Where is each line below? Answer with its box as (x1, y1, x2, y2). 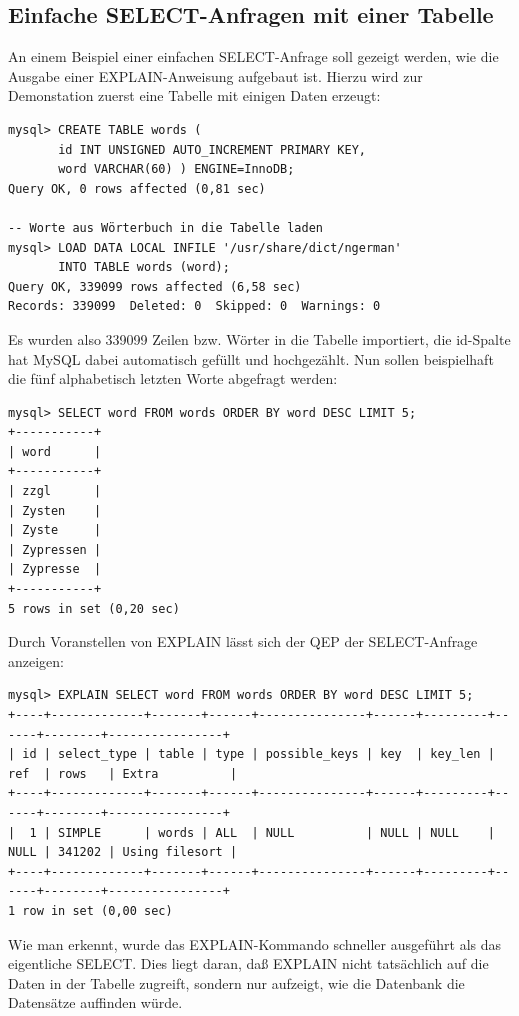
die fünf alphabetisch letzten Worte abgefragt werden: (8, 368, 338, 389)
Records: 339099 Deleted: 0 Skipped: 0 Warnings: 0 (8, 299, 381, 314)
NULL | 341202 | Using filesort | (8, 845, 238, 860)
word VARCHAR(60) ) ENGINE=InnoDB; (58, 162, 295, 177)
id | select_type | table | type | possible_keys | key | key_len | (22, 747, 495, 762)
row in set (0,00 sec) (22, 903, 173, 918)
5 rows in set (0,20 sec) (8, 601, 180, 616)
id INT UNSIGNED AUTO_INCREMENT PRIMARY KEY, (58, 142, 366, 157)
